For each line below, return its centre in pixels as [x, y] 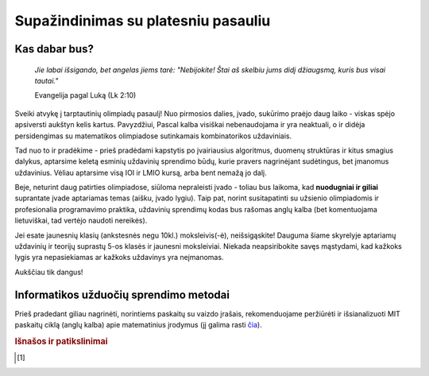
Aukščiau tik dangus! [49, 272]
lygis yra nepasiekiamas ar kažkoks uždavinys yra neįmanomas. [119, 258]
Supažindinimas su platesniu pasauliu [143, 21]
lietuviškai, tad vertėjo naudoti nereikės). [81, 221]
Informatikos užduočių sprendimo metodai [122, 295]
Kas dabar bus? [54, 49]
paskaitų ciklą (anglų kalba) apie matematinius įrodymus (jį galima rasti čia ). [138, 325]
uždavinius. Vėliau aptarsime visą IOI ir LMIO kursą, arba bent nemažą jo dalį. [141, 172]
